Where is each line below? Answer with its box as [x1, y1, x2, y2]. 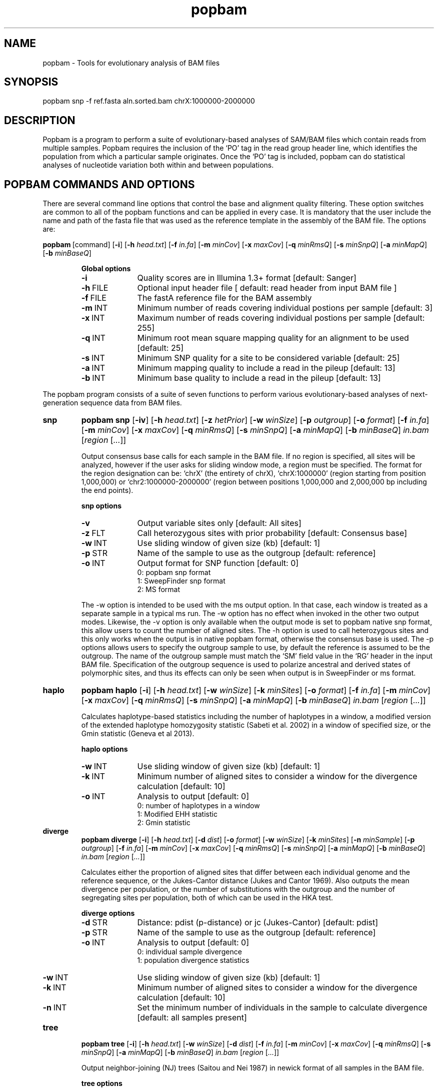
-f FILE [81, 293, 106, 303]
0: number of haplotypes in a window [137, 801, 260, 810]
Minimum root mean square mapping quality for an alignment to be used [137, 333, 409, 343]
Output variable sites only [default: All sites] [137, 518, 301, 528]
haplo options [81, 745, 128, 754]
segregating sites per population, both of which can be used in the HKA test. [81, 893, 333, 902]
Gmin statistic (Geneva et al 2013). [81, 729, 194, 738]
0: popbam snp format [137, 568, 211, 577]
